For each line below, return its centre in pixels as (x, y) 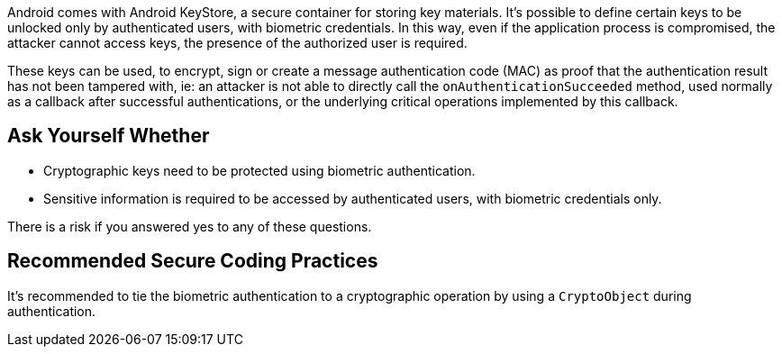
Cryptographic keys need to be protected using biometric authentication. (259, 170)
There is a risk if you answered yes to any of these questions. (190, 226)
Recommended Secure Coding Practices (193, 261)
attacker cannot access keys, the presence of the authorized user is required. (237, 43)
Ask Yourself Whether (109, 136)
